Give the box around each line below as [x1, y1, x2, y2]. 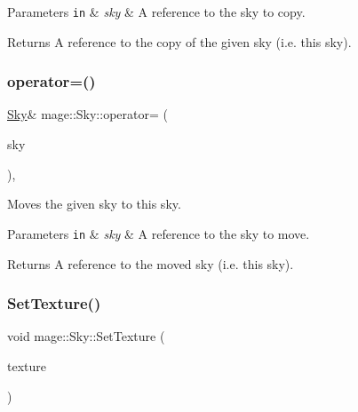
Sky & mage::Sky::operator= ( [7, 105, 168, 123]
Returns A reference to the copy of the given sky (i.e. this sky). [7, 32, 352, 51]
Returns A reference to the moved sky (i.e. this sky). [7, 254, 294, 273]
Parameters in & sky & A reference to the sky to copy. [7, 3, 306, 20]
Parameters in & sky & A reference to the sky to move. [7, 224, 310, 242]
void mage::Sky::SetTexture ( [7, 327, 165, 345]
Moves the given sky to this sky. [7, 194, 181, 213]
